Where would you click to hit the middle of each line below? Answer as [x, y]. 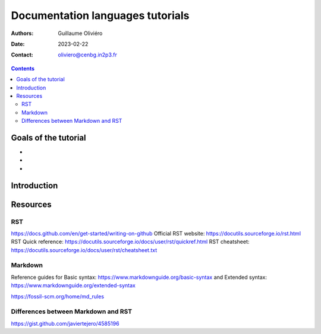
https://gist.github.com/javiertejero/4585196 [65, 323]
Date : [18, 44]
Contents [23, 68]
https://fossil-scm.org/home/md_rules [57, 296]
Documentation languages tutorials [100, 15]
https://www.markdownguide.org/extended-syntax [73, 285]
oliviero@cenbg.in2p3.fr [87, 55]
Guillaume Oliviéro [80, 33]
